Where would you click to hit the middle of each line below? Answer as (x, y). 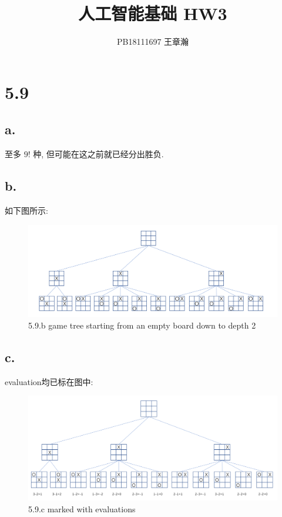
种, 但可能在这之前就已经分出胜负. (98, 154)
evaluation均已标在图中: (49, 381)
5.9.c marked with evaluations (82, 508)
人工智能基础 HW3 (153, 13)
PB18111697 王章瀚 (153, 42)
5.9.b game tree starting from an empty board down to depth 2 (142, 325)
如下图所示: (26, 210)
